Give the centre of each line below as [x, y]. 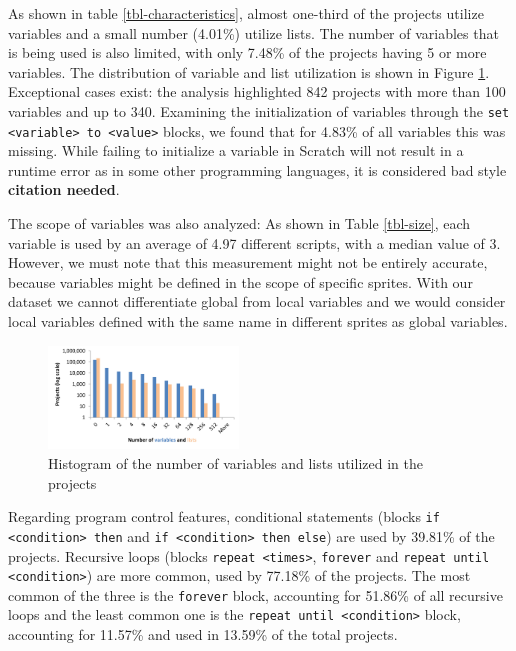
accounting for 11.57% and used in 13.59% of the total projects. [203, 634]
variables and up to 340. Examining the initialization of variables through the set [259, 110]
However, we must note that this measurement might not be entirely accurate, [248, 262]
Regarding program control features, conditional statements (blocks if [224, 516]
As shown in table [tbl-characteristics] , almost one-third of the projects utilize [246, 13]
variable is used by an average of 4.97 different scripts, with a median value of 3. [254, 242]
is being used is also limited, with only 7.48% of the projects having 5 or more [247, 52]
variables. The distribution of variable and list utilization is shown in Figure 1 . [249, 71]
